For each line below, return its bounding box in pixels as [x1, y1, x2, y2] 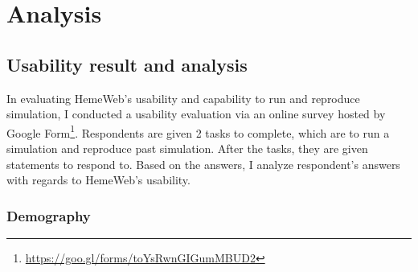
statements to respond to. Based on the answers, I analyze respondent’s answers [6, 155, 400, 172]
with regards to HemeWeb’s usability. [6, 171, 191, 188]
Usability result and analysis [6, 52, 248, 76]
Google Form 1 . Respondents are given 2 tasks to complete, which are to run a [6, 122, 390, 141]
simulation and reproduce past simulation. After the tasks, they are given [6, 140, 368, 157]
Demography [6, 205, 91, 225]
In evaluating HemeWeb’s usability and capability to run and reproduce [6, 89, 360, 106]
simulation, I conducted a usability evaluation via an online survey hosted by [6, 105, 386, 122]
